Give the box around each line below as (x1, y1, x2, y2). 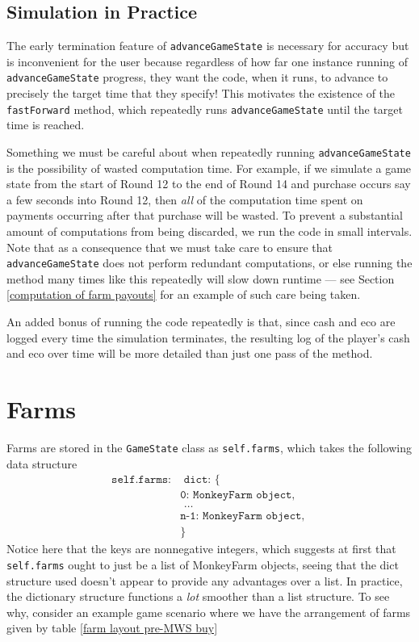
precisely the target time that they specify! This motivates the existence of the (6, 85, 396, 102)
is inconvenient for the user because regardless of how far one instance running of (6, 52, 408, 69)
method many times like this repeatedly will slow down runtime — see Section (6, 270, 395, 287)
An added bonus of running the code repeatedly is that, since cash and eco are (6, 313, 396, 330)
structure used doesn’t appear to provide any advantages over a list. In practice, (6, 572, 403, 589)
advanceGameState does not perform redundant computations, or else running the (6, 254, 413, 271)
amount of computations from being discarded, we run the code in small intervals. (6, 222, 413, 239)
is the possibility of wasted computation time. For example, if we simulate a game (6, 159, 412, 176)
